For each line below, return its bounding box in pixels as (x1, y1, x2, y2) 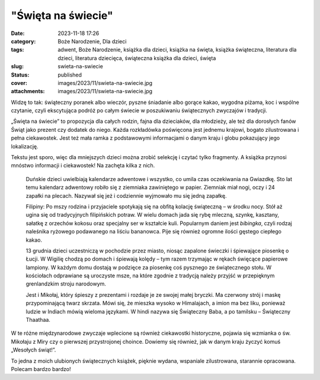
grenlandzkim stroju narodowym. (25, 280, 107, 287)
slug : (11, 63, 24, 70)
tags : (11, 46, 24, 53)
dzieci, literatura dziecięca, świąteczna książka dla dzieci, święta (57, 54, 216, 62)
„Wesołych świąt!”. (11, 346, 56, 353)
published (57, 71, 82, 78)
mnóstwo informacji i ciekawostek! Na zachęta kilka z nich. (11, 162, 155, 169)
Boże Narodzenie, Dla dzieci (57, 37, 127, 45)
